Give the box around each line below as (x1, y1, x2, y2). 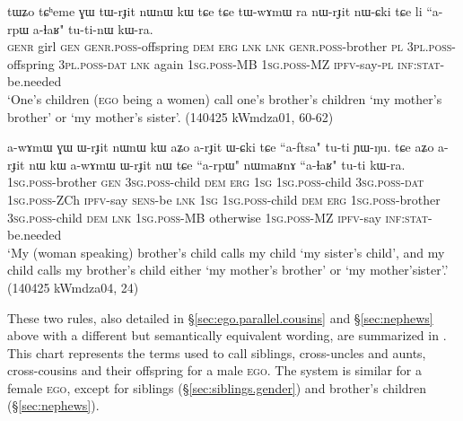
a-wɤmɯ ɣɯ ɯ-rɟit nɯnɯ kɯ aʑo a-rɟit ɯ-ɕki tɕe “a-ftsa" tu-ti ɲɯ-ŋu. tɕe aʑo (7, 137, 434, 156)
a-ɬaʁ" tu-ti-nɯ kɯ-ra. (32, 19, 153, 38)
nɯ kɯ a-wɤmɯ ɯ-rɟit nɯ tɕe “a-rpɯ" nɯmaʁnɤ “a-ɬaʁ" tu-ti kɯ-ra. (29, 154, 406, 173)
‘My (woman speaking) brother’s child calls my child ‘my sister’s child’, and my (7, 242, 445, 261)
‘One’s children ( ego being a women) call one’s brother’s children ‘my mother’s (7, 89, 442, 108)
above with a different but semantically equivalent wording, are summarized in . (7, 326, 447, 345)
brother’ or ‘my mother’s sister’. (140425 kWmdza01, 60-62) (7, 107, 334, 126)
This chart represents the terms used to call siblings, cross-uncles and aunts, (7, 343, 426, 362)
